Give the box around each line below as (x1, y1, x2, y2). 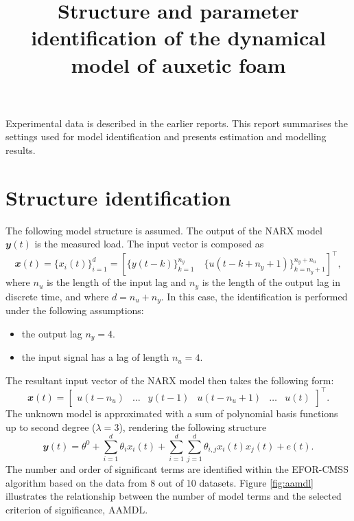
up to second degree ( (5, 419, 96, 434)
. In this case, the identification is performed (161, 289, 348, 303)
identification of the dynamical (31, 23, 326, 52)
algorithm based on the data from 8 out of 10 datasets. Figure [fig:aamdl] (5, 475, 314, 489)
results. (5, 142, 36, 157)
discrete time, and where (5, 289, 109, 303)
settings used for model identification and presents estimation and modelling (5, 129, 327, 144)
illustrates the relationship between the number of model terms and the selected (5, 489, 342, 503)
